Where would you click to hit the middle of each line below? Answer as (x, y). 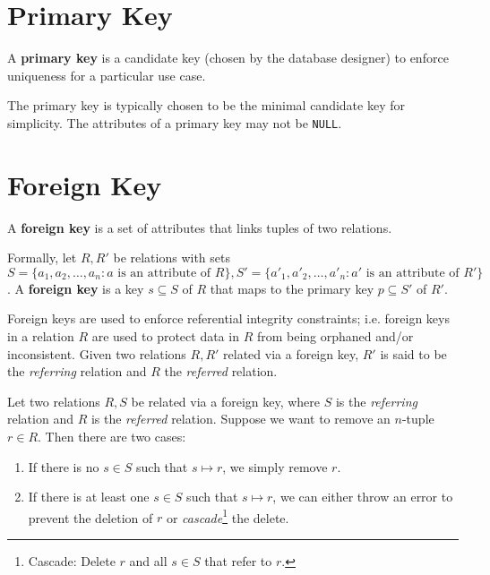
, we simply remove (275, 466)
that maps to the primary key (292, 288)
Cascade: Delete (72, 561)
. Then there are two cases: (112, 437)
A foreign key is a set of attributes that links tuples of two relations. (200, 227)
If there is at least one (89, 497)
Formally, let (42, 257)
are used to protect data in (165, 336)
